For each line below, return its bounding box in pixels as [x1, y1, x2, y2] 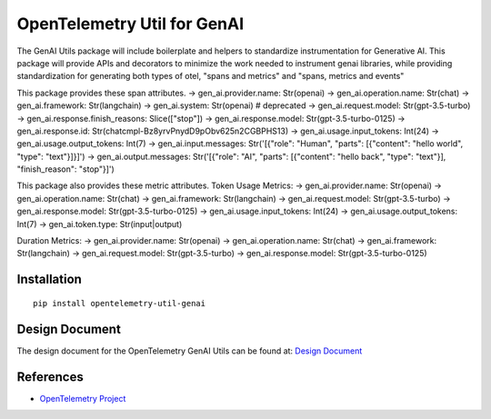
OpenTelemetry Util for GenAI [16, 14, 245, 34]
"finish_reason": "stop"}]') [16, 164, 115, 175]
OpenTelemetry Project [39, 393, 126, 404]
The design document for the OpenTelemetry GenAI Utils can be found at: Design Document [16, 345, 363, 356]
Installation [16, 272, 82, 287]
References [16, 369, 84, 384]
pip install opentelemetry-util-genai [33, 298, 206, 308]
